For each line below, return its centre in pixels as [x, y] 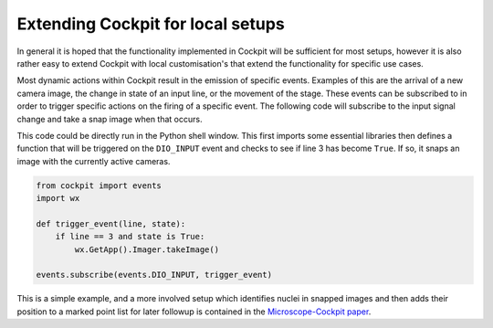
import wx [58, 198]
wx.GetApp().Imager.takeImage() [147, 249]
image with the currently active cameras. [94, 161]
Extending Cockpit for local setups [151, 24]
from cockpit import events [99, 185]
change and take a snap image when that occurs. [110, 119]
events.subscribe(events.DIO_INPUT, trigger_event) [154, 275]
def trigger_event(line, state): [111, 223]
